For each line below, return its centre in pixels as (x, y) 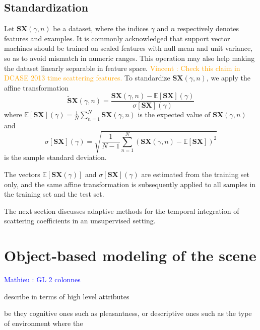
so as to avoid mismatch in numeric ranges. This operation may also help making (129, 58)
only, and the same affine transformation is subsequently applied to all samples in (130, 184)
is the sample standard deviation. (55, 157)
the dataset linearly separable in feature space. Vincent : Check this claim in (122, 68)
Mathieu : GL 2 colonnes (42, 279)
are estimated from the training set (196, 174)
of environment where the (44, 323)
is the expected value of (174, 114)
